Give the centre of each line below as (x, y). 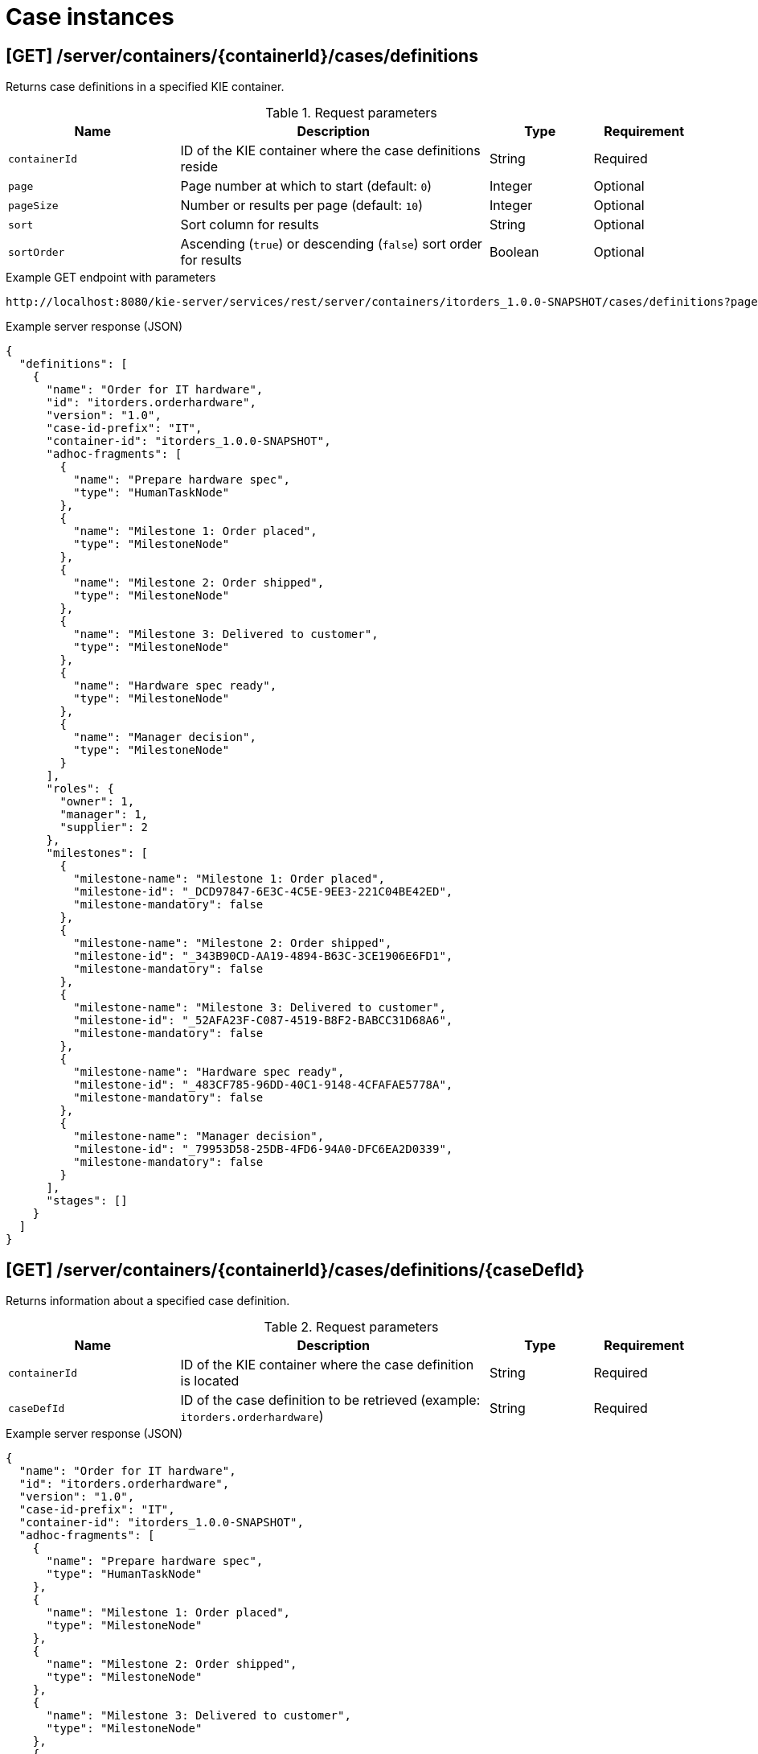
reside (199, 167)
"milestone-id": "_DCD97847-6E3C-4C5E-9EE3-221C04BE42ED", (263, 892)
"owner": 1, (97, 802)
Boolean (514, 252)
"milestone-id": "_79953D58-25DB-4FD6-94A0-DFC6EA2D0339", (263, 1149)
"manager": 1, (104, 815)
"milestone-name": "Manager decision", (199, 1136)
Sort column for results (250, 225)
